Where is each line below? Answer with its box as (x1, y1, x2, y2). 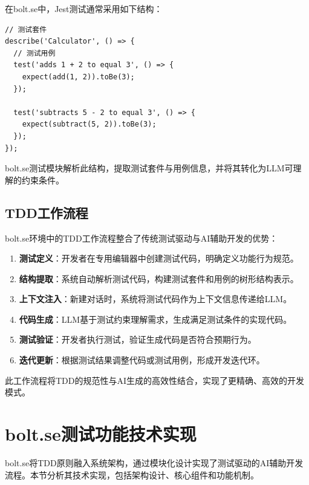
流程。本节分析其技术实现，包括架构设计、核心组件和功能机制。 (5, 468, 259, 481)
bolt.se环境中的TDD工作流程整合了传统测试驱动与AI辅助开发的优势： (5, 231, 278, 244)
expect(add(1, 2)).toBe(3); (22, 72, 135, 81)
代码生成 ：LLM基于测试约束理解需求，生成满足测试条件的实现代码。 (19, 312, 292, 325)
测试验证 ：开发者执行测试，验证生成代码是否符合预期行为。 (19, 333, 256, 346)
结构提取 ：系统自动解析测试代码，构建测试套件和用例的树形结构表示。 (19, 272, 299, 285)
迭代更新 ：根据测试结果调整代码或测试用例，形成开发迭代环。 (19, 354, 265, 366)
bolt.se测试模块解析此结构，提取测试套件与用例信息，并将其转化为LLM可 (5, 162, 293, 174)
